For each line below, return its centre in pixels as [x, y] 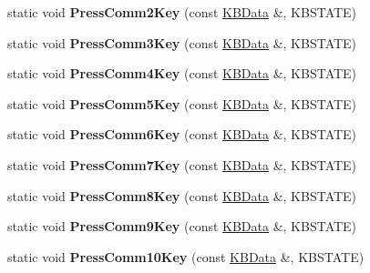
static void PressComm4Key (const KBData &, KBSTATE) [182, 73]
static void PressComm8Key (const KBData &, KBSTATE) [182, 195]
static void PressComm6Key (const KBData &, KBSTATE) [182, 134]
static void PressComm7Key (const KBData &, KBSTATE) [182, 164]
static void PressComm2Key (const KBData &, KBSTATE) [182, 12]
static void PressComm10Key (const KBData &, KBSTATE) [186, 256]
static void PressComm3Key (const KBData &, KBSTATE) [182, 42]
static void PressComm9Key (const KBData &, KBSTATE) [182, 226]
